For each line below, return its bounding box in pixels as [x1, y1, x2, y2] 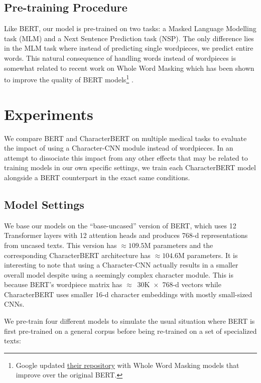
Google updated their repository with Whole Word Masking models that [16, 359, 239, 370]
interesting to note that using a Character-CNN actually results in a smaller [4, 260, 238, 270]
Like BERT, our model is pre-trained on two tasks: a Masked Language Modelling [4, 23, 256, 34]
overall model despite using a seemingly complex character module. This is [4, 269, 234, 280]
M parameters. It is [178, 249, 238, 260]
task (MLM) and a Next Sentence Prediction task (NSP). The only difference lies [4, 33, 254, 43]
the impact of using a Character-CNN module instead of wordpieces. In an [4, 143, 233, 153]
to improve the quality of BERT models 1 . [4, 73, 134, 84]
